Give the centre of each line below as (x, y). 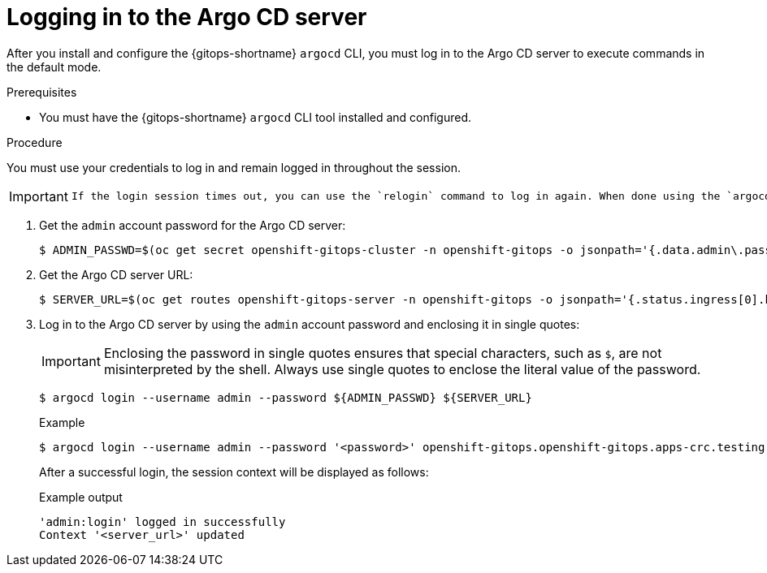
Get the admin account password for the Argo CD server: (193, 225)
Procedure (35, 142)
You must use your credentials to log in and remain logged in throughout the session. (234, 167)
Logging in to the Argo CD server (187, 17)
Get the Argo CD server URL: (116, 274)
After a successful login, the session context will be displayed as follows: (234, 472)
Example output (81, 497)
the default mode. (54, 67)
